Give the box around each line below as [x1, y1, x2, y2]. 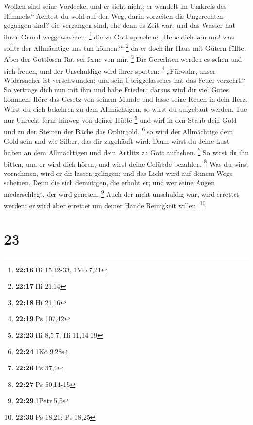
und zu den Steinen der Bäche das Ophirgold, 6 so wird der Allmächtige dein [4, 125, 233, 136]
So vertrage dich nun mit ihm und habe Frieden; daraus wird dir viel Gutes [4, 84, 229, 95]
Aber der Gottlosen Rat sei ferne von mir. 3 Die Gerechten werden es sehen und [4, 53, 242, 64]
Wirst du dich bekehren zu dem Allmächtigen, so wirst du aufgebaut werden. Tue [4, 103, 247, 114]
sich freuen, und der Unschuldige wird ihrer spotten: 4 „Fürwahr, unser [4, 64, 216, 76]
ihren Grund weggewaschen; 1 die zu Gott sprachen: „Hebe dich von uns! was [4, 30, 234, 41]
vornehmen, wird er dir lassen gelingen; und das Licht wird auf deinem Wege [4, 168, 233, 178]
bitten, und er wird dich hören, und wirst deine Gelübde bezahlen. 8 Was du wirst [4, 157, 249, 169]
